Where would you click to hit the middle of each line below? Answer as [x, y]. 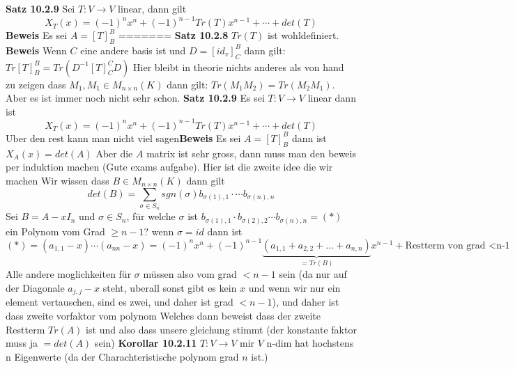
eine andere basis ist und [133, 50]
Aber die [114, 153]
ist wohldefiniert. [303, 35]
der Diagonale [35, 287]
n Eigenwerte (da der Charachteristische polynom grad [122, 356]
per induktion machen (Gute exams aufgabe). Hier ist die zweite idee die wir [169, 167]
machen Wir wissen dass [57, 180]
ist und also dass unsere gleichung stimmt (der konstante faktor [221, 329]
